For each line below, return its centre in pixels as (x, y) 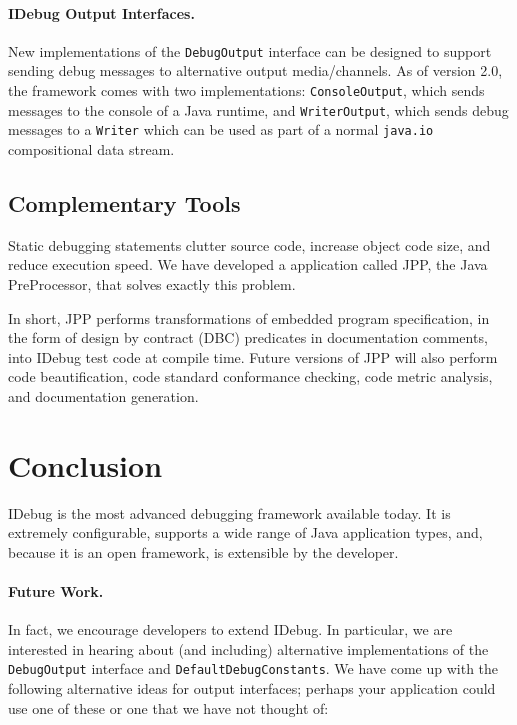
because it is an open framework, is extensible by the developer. (203, 551)
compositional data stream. (91, 149)
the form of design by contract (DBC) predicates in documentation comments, (248, 337)
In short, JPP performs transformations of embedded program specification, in (249, 317)
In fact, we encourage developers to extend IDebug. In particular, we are (230, 629)
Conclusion (85, 464)
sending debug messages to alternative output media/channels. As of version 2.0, (255, 70)
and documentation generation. (103, 395)
